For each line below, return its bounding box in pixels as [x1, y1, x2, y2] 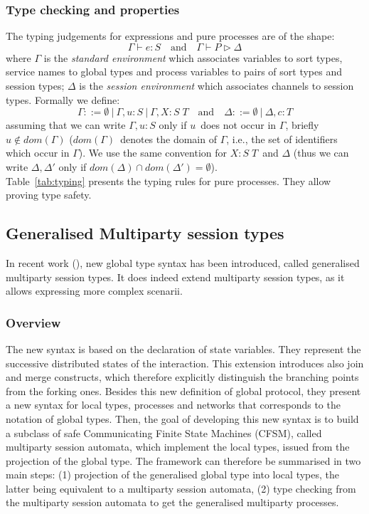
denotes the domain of [120, 131, 217, 146]
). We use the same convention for [78, 145, 228, 160]
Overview [6, 313, 61, 331]
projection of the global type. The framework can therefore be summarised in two [6, 453, 361, 468]
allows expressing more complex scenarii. [6, 283, 183, 298]
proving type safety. [6, 187, 92, 202]
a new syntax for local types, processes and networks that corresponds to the [6, 397, 341, 412]
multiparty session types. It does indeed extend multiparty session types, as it [6, 269, 345, 284]
